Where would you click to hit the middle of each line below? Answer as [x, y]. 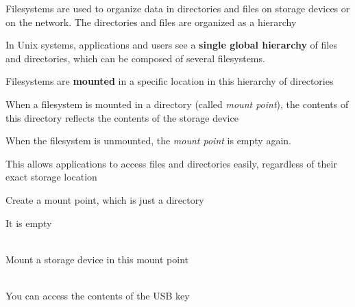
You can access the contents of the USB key [98, 295]
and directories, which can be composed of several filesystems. [135, 58]
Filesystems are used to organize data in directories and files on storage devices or [178, 8]
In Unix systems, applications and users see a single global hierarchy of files [171, 45]
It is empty [29, 223]
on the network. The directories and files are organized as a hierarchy [151, 22]
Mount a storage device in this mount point [97, 259]
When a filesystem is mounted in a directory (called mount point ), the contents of [177, 104]
